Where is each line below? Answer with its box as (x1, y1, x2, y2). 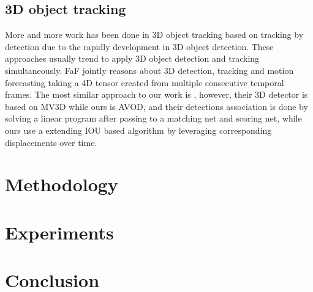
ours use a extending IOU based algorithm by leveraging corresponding (5, 123, 272, 136)
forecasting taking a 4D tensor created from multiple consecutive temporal (5, 76, 284, 89)
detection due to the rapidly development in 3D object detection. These (5, 40, 274, 53)
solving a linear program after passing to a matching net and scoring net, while (5, 112, 302, 125)
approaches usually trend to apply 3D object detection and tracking (5, 52, 260, 65)
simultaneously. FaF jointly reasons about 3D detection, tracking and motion (5, 64, 294, 76)
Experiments (5, 219, 114, 244)
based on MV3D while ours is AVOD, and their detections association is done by (5, 100, 308, 112)
